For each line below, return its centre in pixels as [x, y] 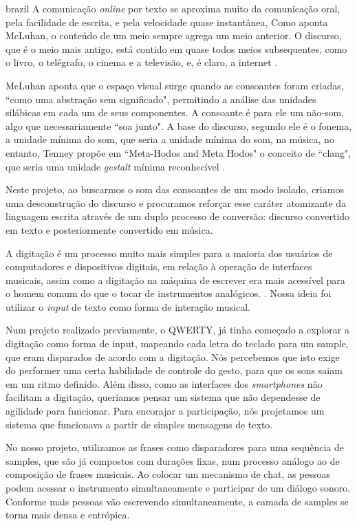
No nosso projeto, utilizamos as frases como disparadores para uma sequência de [175, 447]
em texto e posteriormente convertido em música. [109, 229]
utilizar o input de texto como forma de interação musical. [128, 306]
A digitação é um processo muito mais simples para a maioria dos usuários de [169, 253]
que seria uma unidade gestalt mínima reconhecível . [116, 166]
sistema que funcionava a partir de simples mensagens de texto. [139, 424]
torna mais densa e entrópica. [68, 515]
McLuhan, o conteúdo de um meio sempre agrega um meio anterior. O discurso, [174, 35]
